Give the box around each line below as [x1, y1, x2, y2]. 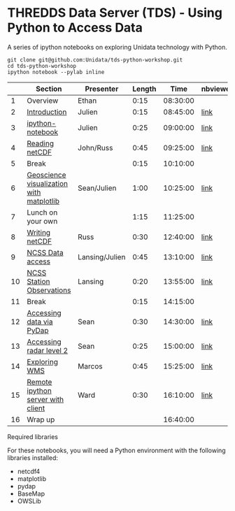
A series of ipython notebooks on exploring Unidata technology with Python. [7, 43, 227, 51]
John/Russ [78, 143, 113, 152]
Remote [27, 377, 52, 387]
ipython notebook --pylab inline [7, 69, 105, 75]
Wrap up [27, 415, 55, 424]
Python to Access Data [7, 20, 143, 36]
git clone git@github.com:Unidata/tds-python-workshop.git [7, 56, 183, 64]
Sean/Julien [78, 183, 117, 193]
